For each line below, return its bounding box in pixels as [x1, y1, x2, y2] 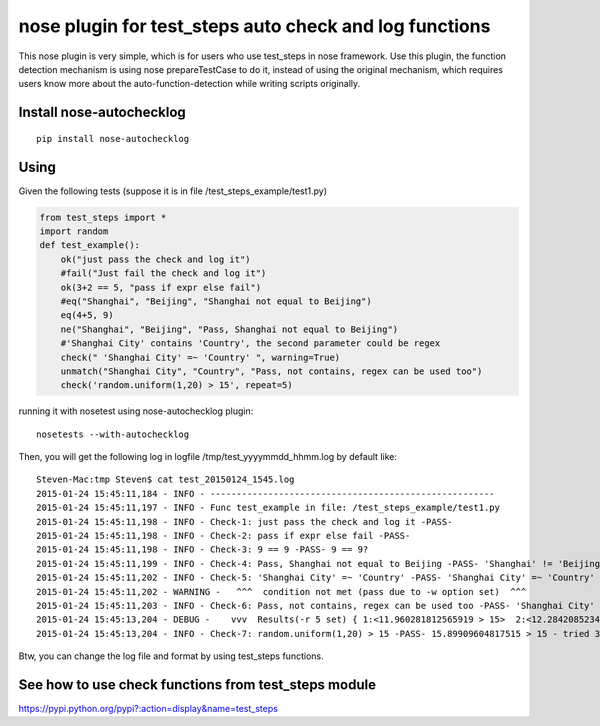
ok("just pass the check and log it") [60, 253, 251, 265]
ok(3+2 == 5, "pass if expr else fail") [60, 281, 262, 293]
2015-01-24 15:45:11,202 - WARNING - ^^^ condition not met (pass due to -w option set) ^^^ [36, 586, 527, 597]
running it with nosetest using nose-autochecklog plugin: [18, 405, 254, 417]
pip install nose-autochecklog [36, 133, 190, 144]
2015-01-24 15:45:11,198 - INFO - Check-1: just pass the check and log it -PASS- [36, 516, 453, 527]
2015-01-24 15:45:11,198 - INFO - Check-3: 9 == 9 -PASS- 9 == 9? [36, 544, 369, 555]
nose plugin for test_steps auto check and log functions [18, 15, 491, 37]
